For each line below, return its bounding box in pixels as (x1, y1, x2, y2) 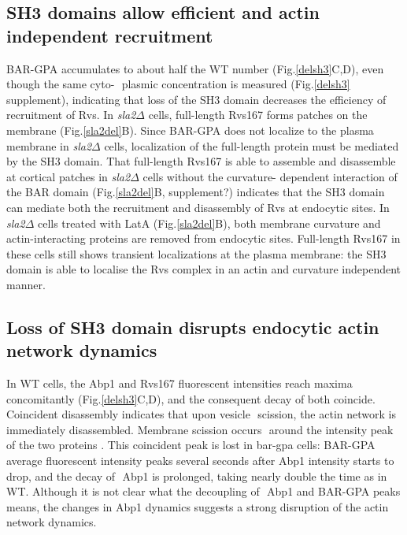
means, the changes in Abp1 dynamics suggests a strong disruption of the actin (6, 498, 389, 515)
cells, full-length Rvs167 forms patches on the (148, 106, 368, 123)
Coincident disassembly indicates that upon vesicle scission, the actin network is (6, 406, 396, 422)
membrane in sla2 (6, 137, 92, 154)
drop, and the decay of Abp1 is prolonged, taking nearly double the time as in (6, 467, 387, 484)
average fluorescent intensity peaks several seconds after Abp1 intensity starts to (6, 452, 394, 469)
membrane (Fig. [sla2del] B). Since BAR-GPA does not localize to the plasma (6, 121, 374, 138)
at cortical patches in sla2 (6, 168, 131, 184)
